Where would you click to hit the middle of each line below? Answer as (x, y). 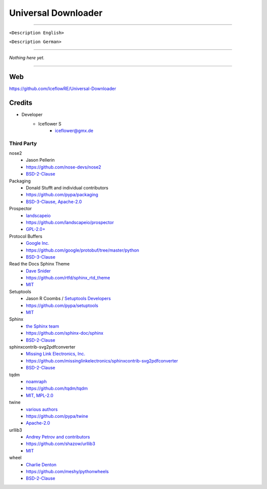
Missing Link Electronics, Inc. (56, 354)
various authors (42, 409)
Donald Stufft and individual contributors (67, 188)
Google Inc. (38, 243)
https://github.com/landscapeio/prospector (70, 222)
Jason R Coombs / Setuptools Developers (68, 299)
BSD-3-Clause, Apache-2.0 (54, 201)
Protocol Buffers (26, 236)
